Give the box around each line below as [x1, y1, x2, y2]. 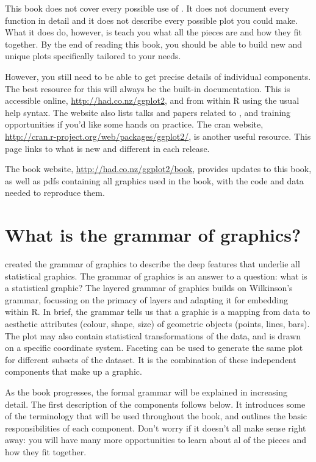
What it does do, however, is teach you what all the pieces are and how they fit [5, 26, 302, 38]
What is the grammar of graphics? [5, 222, 301, 247]
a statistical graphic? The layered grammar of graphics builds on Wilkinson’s [5, 281, 293, 294]
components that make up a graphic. [5, 365, 142, 378]
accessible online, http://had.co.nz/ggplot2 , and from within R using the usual [5, 94, 300, 107]
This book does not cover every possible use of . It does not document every [5, 2, 290, 14]
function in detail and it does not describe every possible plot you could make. [5, 13, 298, 26]
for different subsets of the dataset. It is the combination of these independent [5, 353, 296, 366]
